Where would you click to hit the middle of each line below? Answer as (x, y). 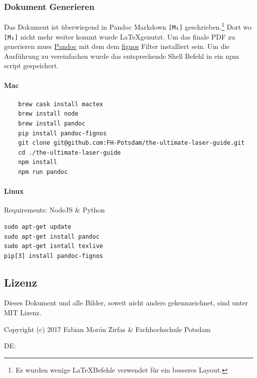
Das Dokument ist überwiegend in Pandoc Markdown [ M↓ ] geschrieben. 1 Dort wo (128, 26)
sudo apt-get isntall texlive (54, 246)
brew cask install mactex (61, 104)
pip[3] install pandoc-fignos (54, 256)
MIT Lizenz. (23, 313)
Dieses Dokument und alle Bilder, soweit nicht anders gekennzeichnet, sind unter (126, 303)
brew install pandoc (52, 123)
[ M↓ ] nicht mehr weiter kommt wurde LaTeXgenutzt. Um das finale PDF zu (120, 36)
